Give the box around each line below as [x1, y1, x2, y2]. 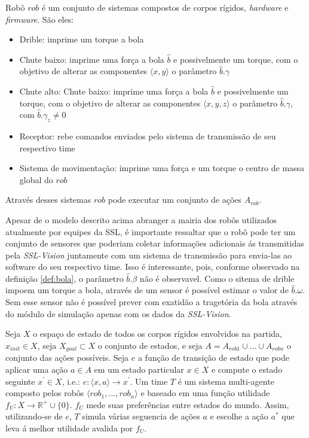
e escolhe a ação [210, 410, 268, 422]
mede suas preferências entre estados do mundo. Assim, [86, 398, 289, 410]
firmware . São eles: [5, 13, 74, 25]
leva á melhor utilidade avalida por [5, 421, 133, 434]
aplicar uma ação [5, 363, 68, 375]
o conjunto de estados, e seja [97, 339, 203, 351]
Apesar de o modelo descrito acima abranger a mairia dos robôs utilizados [5, 213, 277, 226]
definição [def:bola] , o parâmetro [5, 272, 124, 284]
